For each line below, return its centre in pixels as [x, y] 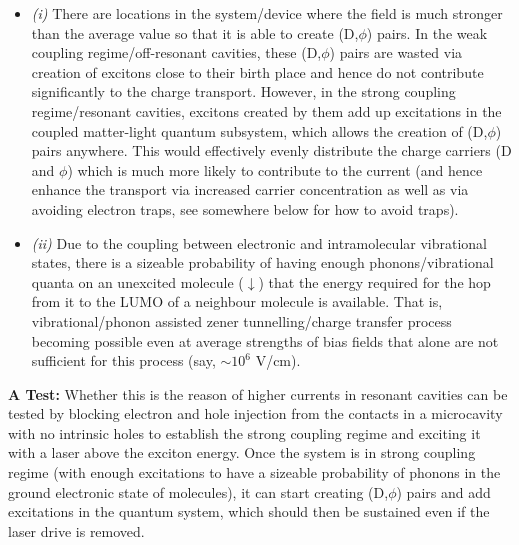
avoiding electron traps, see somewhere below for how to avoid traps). [245, 208]
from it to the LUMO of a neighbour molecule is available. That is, [237, 301]
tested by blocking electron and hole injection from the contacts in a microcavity [255, 413]
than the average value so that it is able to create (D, [195, 32]
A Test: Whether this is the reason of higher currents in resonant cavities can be [258, 393]
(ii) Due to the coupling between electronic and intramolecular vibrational [259, 242]
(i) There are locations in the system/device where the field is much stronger [267, 13]
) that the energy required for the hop [374, 281]
